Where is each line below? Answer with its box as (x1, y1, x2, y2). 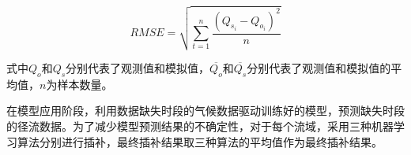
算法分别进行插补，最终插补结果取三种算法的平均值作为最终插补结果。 (17, 133, 383, 149)
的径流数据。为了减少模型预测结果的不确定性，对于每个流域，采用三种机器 (6, 117, 394, 134)
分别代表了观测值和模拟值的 (247, 59, 391, 76)
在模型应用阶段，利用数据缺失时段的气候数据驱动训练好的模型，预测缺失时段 (6, 102, 405, 119)
